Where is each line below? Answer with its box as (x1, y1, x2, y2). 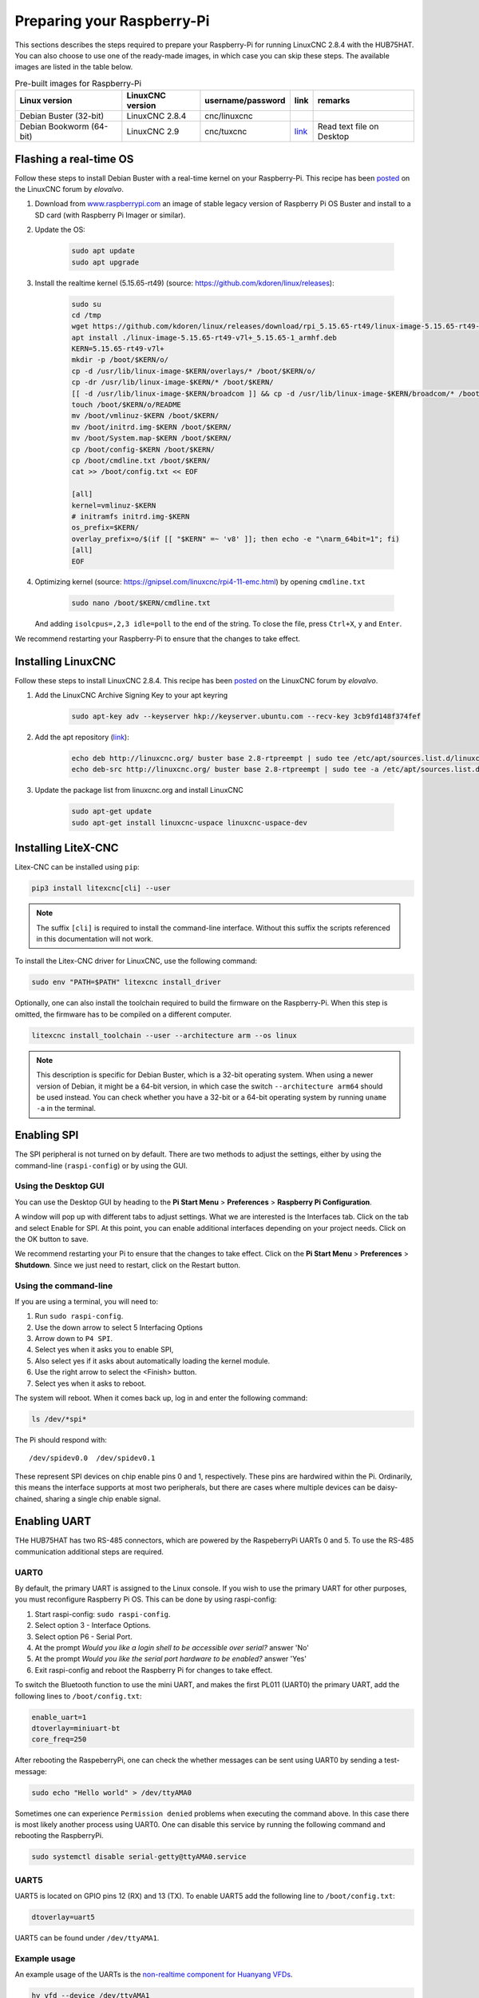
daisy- (377, 1483, 398, 1492)
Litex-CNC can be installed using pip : (14, 862, 140, 872)
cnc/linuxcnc (204, 110, 253, 121)
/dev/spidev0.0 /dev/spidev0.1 (29, 1454, 156, 1463)
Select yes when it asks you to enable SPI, (34, 1345, 174, 1355)
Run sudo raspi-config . (34, 1311, 124, 1321)
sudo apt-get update (71, 807, 152, 816)
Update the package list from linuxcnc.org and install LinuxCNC (34, 786, 243, 795)
